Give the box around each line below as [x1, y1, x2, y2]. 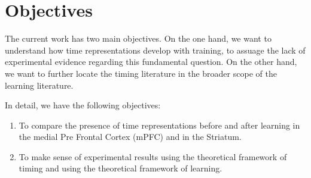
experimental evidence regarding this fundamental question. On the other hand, [5, 55, 297, 68]
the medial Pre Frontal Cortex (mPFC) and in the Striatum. [19, 130, 242, 143]
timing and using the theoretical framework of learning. [19, 162, 222, 174]
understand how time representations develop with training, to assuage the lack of [5, 43, 306, 56]
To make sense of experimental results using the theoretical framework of [19, 150, 287, 163]
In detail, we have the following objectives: [5, 99, 161, 111]
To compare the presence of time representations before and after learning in [19, 118, 300, 131]
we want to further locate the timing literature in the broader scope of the [5, 67, 277, 79]
